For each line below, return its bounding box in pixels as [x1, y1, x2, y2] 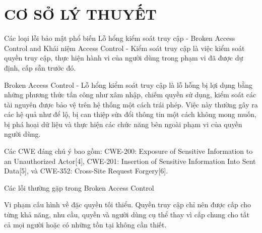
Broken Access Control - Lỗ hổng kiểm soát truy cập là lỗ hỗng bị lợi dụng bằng [4, 79, 253, 90]
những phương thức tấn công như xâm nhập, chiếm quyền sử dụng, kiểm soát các [4, 89, 256, 100]
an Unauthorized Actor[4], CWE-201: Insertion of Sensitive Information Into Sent [4, 155, 256, 166]
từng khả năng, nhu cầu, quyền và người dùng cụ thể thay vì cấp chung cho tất [4, 209, 249, 220]
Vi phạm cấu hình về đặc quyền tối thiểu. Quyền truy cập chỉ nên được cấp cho [4, 199, 251, 210]
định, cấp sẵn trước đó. [4, 62, 76, 73]
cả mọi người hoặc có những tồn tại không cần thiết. [4, 219, 167, 229]
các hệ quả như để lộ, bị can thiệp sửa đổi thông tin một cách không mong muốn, [4, 109, 256, 120]
